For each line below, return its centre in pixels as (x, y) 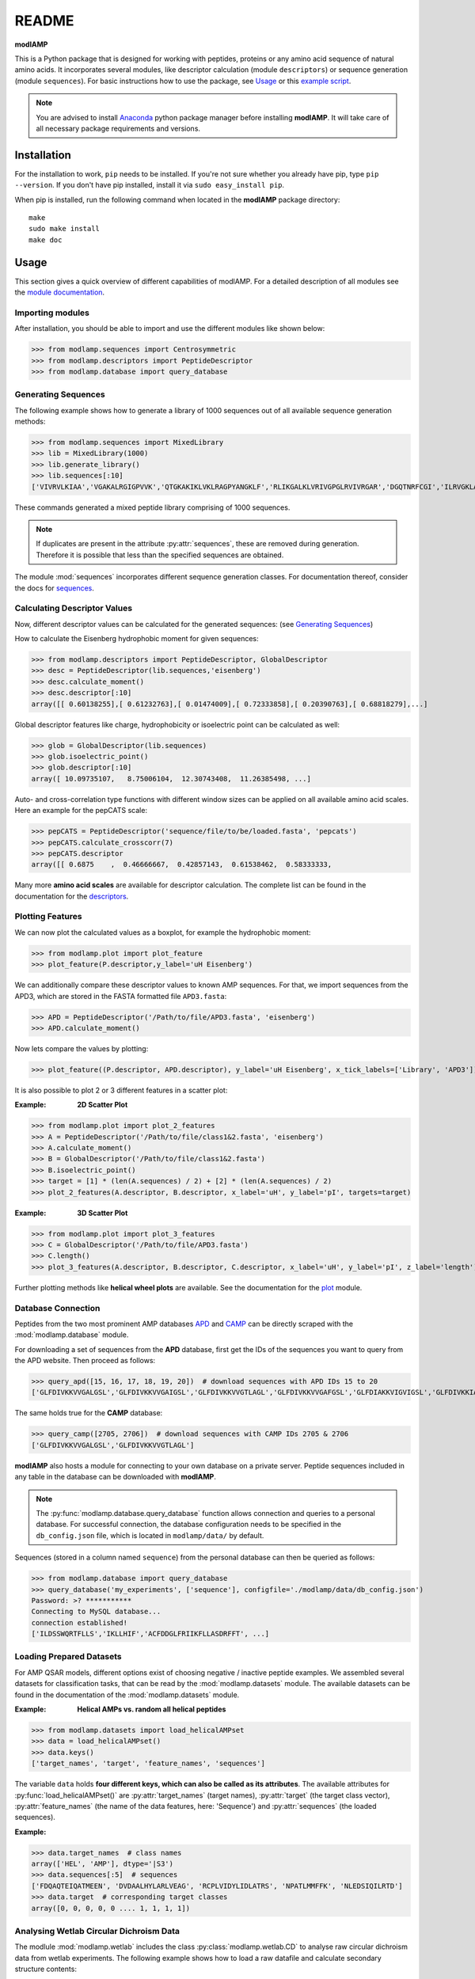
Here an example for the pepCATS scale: (81, 811)
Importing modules (52, 313)
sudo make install (65, 229)
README (44, 21)
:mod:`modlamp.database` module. (72, 1335)
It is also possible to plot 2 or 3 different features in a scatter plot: (121, 1090)
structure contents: (46, 1969)
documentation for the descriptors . (72, 896)
